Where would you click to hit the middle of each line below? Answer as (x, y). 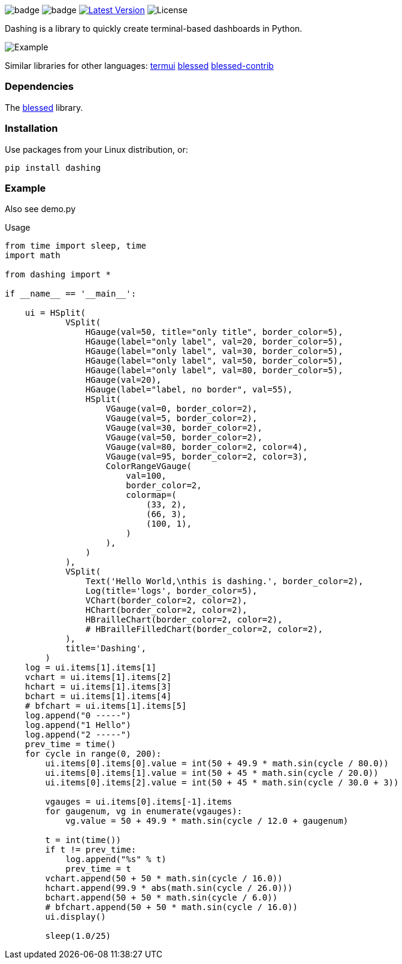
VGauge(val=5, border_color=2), (182, 418)
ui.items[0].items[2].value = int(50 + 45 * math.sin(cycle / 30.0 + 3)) (222, 783)
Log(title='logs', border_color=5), (171, 591)
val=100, (146, 476)
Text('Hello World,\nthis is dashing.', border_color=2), (224, 581)
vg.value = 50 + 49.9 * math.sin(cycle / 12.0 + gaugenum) (207, 821)
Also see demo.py (40, 209)
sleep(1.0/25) (78, 936)
